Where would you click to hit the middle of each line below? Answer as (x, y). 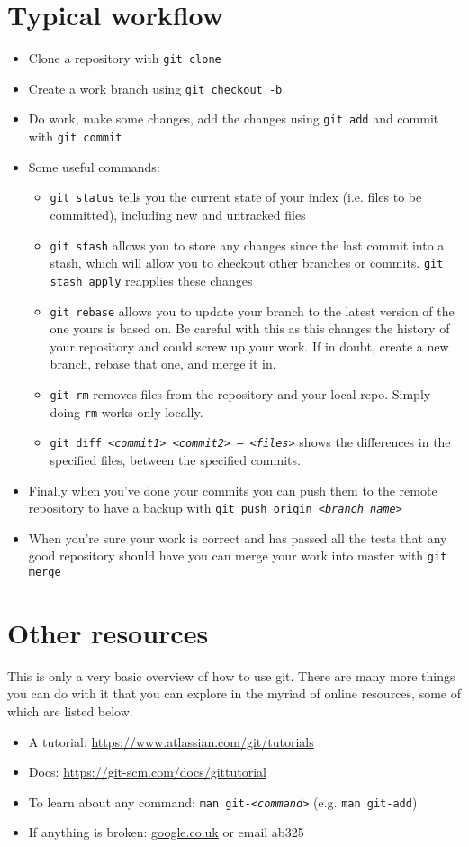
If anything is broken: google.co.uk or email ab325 (166, 832)
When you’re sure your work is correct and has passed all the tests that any (238, 537)
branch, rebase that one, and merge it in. (163, 364)
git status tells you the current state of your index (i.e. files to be (236, 197)
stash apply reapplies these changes (151, 280)
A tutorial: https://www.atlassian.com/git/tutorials (171, 741)
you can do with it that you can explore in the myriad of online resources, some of (234, 693)
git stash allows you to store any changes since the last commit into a (247, 245)
